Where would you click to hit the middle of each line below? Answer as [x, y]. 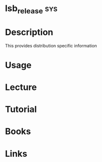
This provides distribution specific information [51, 45]
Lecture [21, 87]
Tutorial [21, 110]
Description [29, 32]
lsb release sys [31, 9]
